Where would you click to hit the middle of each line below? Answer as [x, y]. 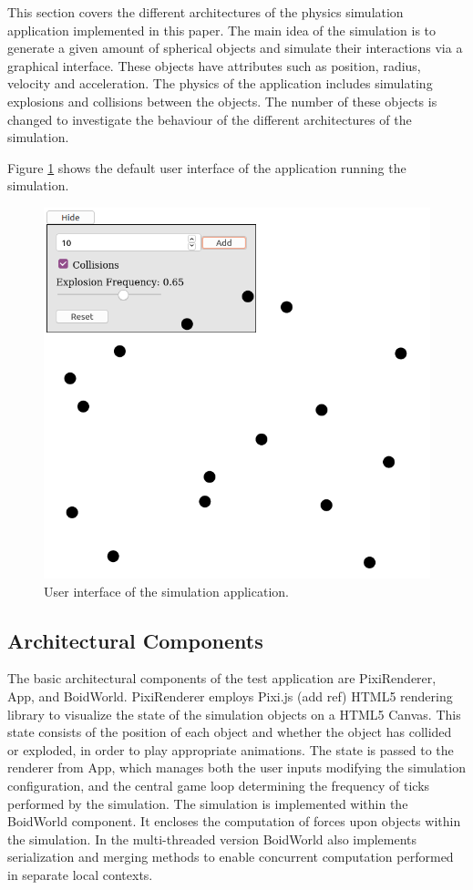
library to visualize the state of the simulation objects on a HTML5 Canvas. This [234, 714]
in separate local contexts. [80, 875]
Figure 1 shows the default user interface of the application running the [207, 167]
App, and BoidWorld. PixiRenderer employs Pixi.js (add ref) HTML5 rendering [230, 696]
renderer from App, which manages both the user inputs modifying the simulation [236, 767]
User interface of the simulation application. [166, 591]
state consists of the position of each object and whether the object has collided [230, 732]
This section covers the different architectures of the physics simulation [206, 12]
